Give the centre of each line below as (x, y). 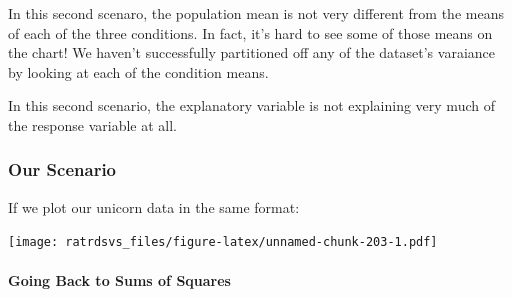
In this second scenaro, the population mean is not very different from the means (256, 13)
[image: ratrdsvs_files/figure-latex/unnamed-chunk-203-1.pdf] (223, 242)
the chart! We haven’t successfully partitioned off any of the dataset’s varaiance (251, 52)
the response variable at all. (93, 124)
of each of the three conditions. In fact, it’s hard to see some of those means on (250, 32)
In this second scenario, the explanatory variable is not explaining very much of (251, 105)
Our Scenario (62, 169)
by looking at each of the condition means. (138, 71)
